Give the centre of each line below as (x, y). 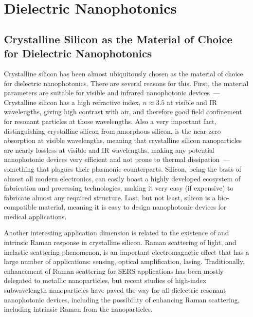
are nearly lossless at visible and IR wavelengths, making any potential (109, 150)
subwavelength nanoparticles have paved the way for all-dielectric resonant (115, 290)
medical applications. (35, 216)
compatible (20, 207)
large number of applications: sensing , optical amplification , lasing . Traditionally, (124, 261)
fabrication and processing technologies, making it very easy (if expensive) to (119, 188)
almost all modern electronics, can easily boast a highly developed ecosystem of (122, 178)
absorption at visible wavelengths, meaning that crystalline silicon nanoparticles (123, 140)
